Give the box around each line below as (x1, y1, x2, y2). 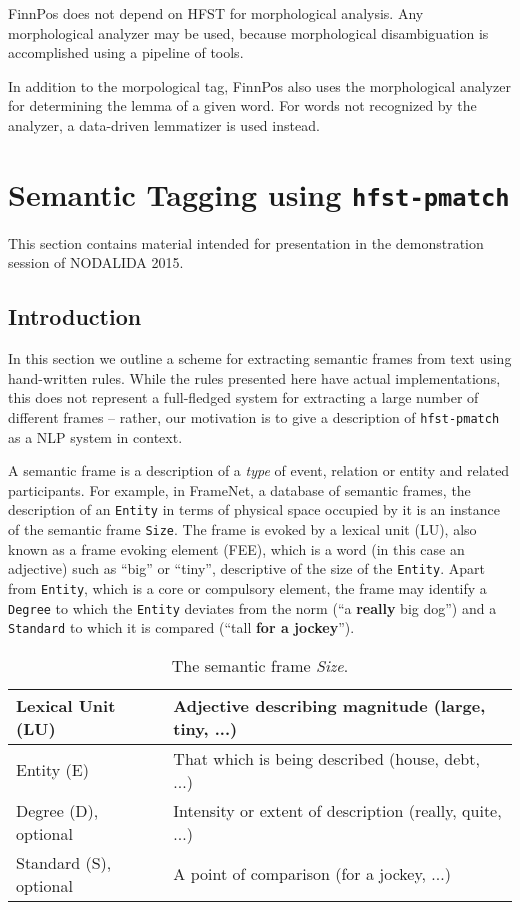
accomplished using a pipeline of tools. (8, 42, 244, 63)
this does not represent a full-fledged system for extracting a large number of (8, 387, 479, 408)
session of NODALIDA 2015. (8, 252, 184, 273)
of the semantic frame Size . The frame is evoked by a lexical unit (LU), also (8, 519, 477, 540)
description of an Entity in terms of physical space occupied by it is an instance (8, 499, 500, 520)
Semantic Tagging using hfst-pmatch (8, 173, 510, 214)
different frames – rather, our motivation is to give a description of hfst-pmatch (8, 406, 500, 427)
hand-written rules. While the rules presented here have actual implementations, (8, 367, 501, 388)
